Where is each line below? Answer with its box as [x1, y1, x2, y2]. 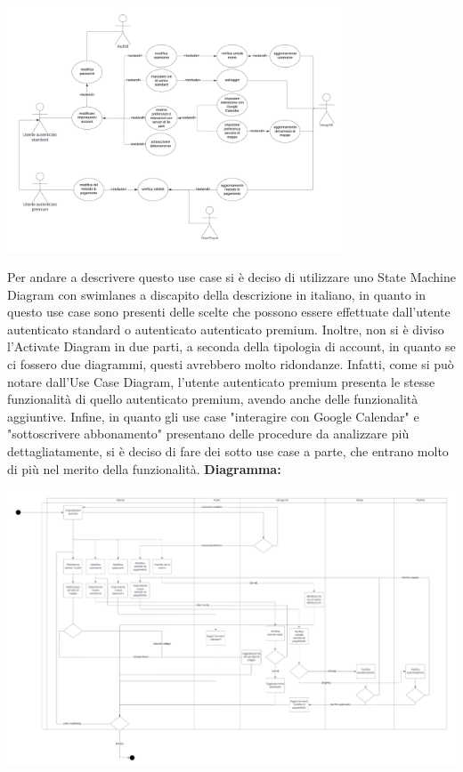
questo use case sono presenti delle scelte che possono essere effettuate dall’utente [7, 302, 451, 321]
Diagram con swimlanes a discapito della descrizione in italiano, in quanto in [7, 285, 426, 303]
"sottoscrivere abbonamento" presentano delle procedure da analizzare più [7, 424, 410, 443]
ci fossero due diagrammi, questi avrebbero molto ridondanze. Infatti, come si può [7, 354, 454, 373]
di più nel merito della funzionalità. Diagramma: [7, 459, 281, 478]
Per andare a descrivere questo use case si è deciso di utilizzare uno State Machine [7, 267, 456, 285]
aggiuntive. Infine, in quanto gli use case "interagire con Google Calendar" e [7, 406, 419, 425]
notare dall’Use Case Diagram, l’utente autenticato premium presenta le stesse [7, 372, 435, 390]
